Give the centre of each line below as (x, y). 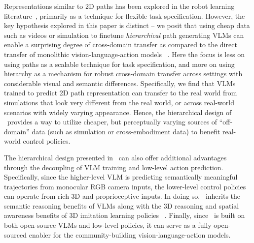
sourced (16, 234)
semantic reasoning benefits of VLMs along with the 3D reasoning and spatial (122, 205)
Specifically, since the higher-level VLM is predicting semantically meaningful (121, 177)
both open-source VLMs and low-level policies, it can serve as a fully (108, 225)
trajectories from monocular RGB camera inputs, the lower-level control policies (125, 186)
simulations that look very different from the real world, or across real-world (119, 102)
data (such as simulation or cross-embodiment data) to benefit (126, 131)
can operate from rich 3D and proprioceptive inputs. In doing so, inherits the (122, 196)
